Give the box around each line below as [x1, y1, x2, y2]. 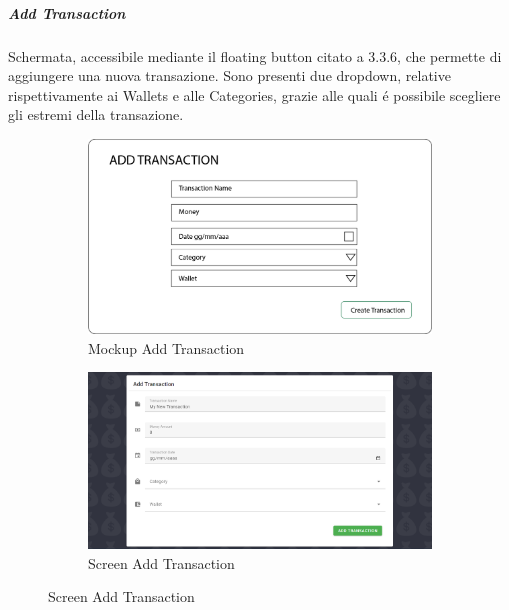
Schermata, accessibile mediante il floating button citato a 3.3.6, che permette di [8, 45, 502, 66]
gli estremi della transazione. [8, 104, 184, 125]
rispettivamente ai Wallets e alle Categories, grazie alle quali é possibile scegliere [8, 84, 501, 105]
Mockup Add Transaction [88, 337, 245, 358]
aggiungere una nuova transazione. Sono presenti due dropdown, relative [8, 65, 451, 86]
